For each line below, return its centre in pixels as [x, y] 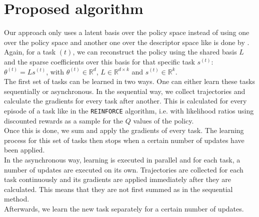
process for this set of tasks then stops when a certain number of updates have [124, 140]
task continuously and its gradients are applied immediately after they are [117, 179]
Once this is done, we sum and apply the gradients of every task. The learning [124, 130]
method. [17, 199]
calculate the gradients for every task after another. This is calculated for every [125, 101]
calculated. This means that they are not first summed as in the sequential [118, 189]
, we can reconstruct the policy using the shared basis [155, 52]
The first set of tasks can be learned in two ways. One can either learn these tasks [129, 81]
